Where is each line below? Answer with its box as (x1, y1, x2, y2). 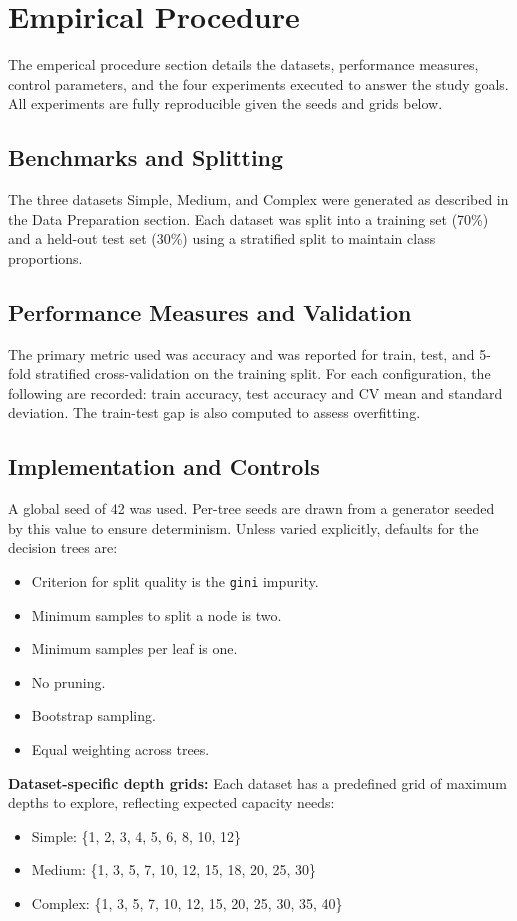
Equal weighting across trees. (31, 739, 210, 760)
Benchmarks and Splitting (8, 142, 284, 173)
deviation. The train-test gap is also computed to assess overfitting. (8, 402, 421, 423)
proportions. (8, 247, 83, 268)
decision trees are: (8, 537, 118, 558)
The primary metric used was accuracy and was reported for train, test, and (8, 343, 475, 364)
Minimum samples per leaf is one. (31, 638, 238, 659)
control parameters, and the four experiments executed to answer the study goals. (8, 73, 509, 94)
